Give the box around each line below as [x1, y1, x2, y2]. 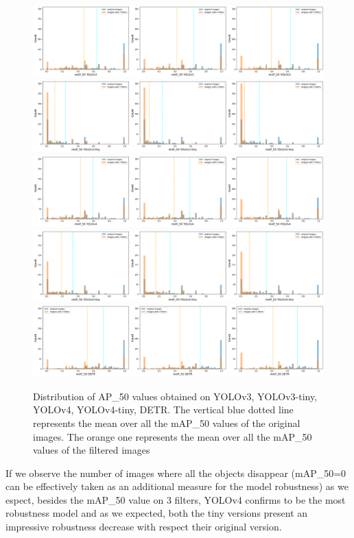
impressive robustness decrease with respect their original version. [5, 519, 282, 534]
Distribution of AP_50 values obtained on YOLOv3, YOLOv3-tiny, [33, 389, 318, 403]
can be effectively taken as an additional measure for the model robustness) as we [5, 479, 349, 493]
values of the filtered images [33, 443, 150, 457]
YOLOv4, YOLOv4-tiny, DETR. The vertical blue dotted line [33, 402, 294, 417]
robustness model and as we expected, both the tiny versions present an [5, 506, 308, 520]
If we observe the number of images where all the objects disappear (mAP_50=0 [5, 465, 346, 480]
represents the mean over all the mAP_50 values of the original [33, 415, 300, 430]
